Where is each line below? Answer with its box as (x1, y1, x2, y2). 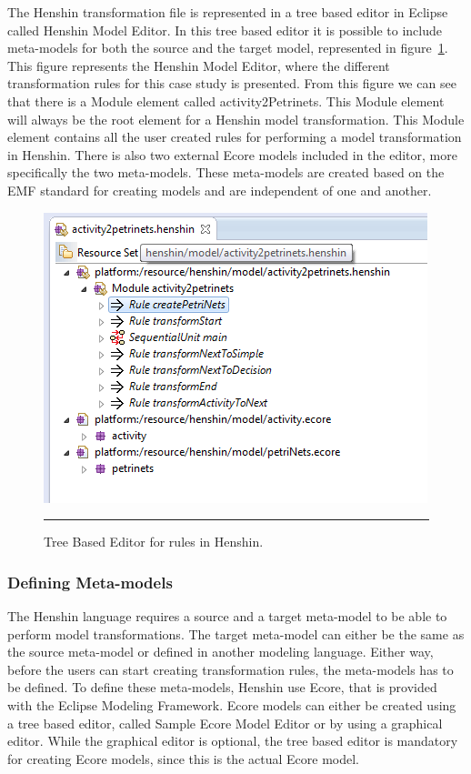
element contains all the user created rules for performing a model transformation (7, 127, 462, 146)
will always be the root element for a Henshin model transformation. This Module (7, 109, 465, 128)
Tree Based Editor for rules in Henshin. (44, 532, 264, 551)
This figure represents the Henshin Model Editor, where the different (7, 55, 390, 75)
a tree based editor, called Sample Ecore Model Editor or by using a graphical (7, 713, 443, 732)
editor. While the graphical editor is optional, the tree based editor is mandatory (7, 731, 458, 750)
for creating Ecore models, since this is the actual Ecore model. (7, 749, 359, 768)
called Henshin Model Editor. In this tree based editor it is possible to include (7, 20, 442, 39)
